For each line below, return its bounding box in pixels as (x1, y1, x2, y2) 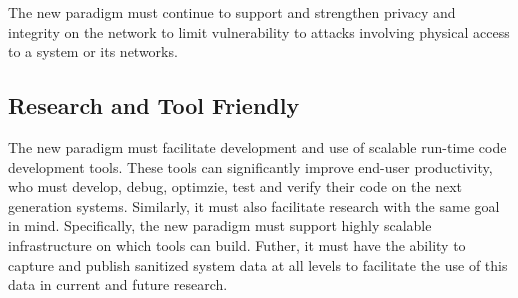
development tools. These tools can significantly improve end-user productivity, (8, 156, 493, 177)
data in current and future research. (8, 274, 228, 295)
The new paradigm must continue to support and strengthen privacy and (8, 2, 456, 22)
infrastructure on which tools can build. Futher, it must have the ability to (8, 234, 466, 255)
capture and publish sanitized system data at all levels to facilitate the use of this (8, 254, 508, 275)
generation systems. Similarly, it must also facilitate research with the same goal (8, 195, 500, 216)
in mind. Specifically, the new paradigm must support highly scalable (8, 215, 432, 236)
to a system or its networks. (8, 41, 178, 62)
